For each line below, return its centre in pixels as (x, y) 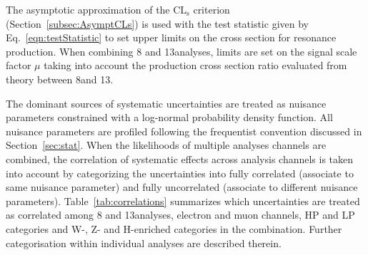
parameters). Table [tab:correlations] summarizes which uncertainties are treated (183, 201)
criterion (212, 9)
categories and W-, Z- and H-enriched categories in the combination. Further (174, 228)
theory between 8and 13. (60, 79)
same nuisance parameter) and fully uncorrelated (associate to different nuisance (182, 187)
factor (19, 65)
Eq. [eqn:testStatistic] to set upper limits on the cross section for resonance (171, 37)
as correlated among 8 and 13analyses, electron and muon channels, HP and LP (180, 215)
